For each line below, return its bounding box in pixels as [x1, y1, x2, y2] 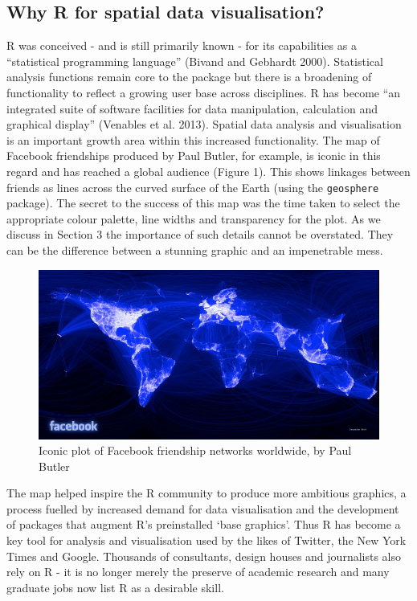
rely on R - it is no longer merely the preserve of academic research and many [6, 563, 390, 580]
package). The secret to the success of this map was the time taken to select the [6, 194, 400, 211]
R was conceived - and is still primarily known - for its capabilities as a [6, 37, 357, 54]
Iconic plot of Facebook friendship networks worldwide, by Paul [39, 442, 352, 459]
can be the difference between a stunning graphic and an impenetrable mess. [6, 241, 383, 258]
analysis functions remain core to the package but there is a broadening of [6, 68, 372, 85]
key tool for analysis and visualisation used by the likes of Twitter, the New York [6, 532, 407, 549]
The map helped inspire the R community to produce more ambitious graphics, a [6, 484, 407, 501]
